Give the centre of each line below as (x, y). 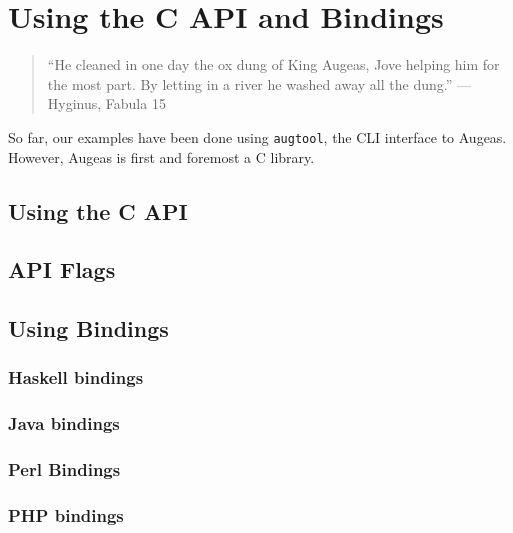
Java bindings (64, 423)
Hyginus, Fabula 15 (106, 103)
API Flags (62, 269)
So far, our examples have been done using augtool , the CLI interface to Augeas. (257, 136)
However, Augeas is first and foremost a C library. (161, 156)
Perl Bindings (64, 469)
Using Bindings (88, 328)
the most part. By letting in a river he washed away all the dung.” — (259, 83)
